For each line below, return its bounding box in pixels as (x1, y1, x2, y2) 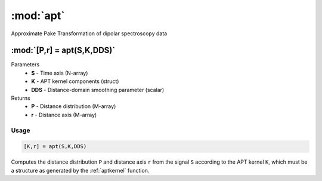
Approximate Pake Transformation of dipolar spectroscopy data (11, 30, 168, 37)
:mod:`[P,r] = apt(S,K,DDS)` (11, 45, 116, 56)
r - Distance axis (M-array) (31, 111, 97, 118)
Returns (11, 94, 30, 102)
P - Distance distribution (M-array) (31, 103, 116, 110)
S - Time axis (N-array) (31, 69, 88, 76)
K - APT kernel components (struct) (31, 78, 119, 85)
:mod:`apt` (11, 9, 65, 22)
